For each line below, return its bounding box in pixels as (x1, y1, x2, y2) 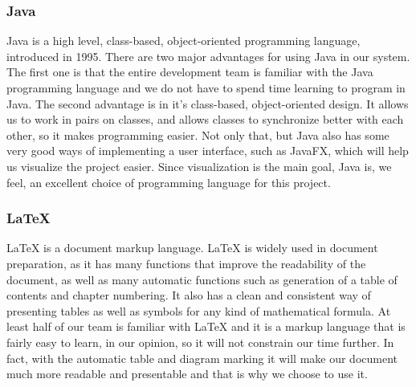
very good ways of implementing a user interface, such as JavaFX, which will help (6, 142, 409, 159)
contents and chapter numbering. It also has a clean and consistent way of (6, 287, 371, 303)
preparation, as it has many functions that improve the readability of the (6, 255, 366, 271)
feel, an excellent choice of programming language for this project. (6, 173, 331, 190)
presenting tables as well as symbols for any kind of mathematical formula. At (6, 302, 391, 319)
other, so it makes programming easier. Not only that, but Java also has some (6, 126, 389, 143)
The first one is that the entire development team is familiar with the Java (6, 63, 373, 80)
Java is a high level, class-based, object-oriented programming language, (6, 32, 361, 49)
